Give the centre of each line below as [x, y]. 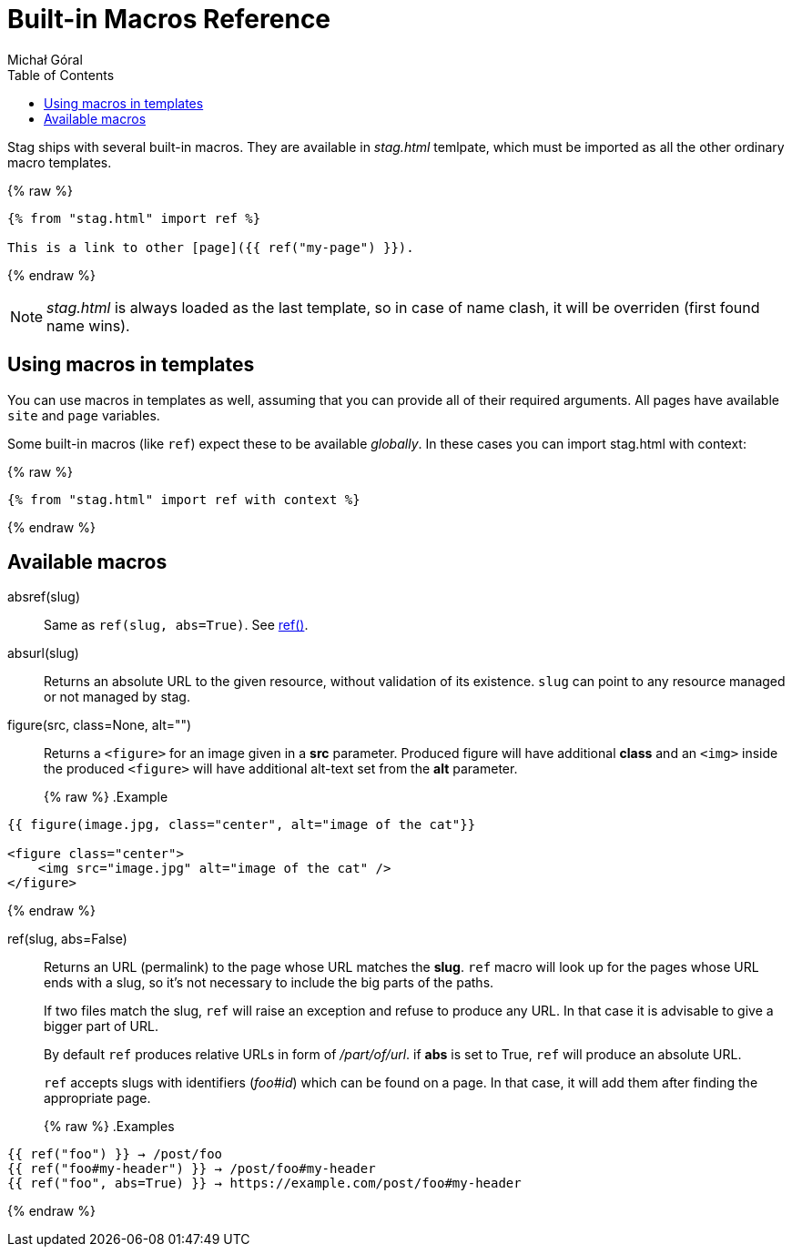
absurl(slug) [43, 653]
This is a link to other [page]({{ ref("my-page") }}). [211, 247]
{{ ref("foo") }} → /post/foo [115, 1154]
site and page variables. [84, 415]
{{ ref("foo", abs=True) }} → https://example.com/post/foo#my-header [264, 1183]
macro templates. [60, 162]
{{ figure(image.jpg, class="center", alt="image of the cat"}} [242, 825]
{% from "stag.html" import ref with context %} [184, 499]
